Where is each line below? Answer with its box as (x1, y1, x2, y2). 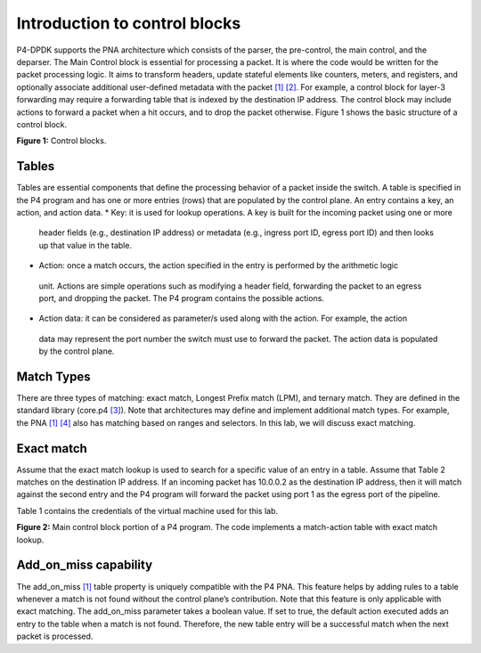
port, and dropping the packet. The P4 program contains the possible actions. (38, 292, 325, 303)
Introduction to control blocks (16, 13, 241, 33)
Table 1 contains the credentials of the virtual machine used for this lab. (16, 505, 279, 516)
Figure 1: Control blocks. (16, 135, 107, 146)
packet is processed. (16, 631, 94, 641)
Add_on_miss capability (16, 558, 153, 573)
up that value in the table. (38, 240, 133, 250)
